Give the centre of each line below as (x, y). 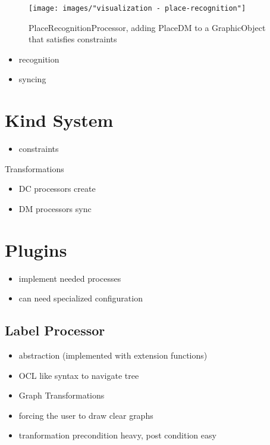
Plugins (36, 249)
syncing (32, 79)
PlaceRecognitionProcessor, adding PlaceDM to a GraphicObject (147, 27)
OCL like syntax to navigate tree (79, 375)
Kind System (59, 120)
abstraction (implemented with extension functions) (113, 355)
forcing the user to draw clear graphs (86, 415)
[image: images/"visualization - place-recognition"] (137, 8)
